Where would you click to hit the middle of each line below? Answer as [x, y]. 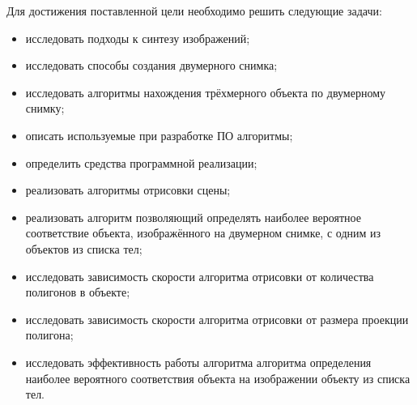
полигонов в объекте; [78, 292]
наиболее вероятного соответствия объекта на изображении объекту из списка [218, 378]
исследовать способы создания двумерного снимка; [151, 65]
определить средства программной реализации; [141, 162]
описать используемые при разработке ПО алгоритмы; [159, 135]
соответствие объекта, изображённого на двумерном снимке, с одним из [203, 233]
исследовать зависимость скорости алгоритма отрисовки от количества [200, 276]
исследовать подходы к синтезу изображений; [138, 38]
